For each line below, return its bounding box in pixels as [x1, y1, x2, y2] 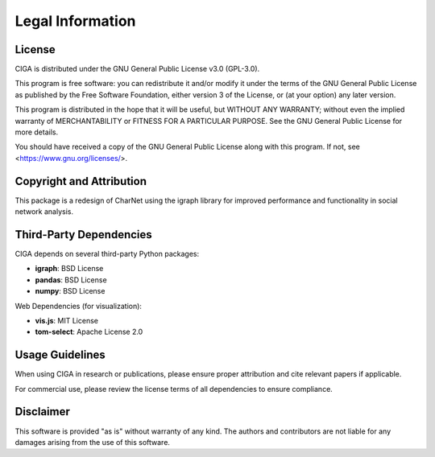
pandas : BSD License [35, 274, 108, 285]
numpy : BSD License [35, 286, 106, 296]
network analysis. [14, 207, 74, 216]
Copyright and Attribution [14, 174, 147, 188]
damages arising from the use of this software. [14, 437, 171, 447]
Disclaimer [14, 405, 70, 418]
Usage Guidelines [14, 348, 106, 362]
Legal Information [14, 12, 136, 30]
